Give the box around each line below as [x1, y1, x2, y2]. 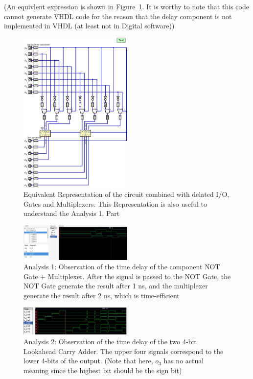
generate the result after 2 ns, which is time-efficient [23, 290, 180, 300]
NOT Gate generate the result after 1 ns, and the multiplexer [23, 281, 208, 291]
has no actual [163, 355, 204, 366]
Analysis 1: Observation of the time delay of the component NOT [23, 261, 220, 272]
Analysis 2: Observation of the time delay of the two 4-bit [23, 336, 197, 346]
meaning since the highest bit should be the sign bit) [23, 365, 182, 375]
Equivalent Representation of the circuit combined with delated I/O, [23, 189, 230, 199]
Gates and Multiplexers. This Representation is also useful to [23, 198, 207, 209]
